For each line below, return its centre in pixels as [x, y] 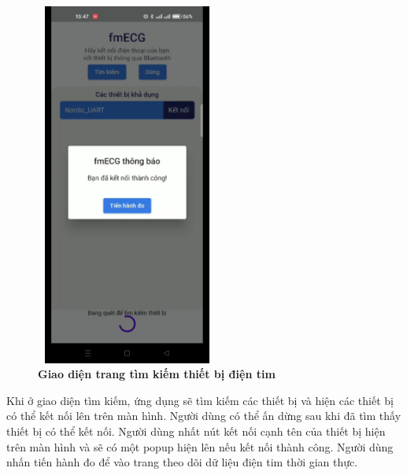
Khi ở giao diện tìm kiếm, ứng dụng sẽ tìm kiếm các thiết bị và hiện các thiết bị [200, 400]
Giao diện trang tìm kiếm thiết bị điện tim [157, 374]
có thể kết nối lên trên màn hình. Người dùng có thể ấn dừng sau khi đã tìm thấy [204, 416]
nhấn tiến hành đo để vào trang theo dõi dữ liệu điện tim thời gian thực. [182, 462]
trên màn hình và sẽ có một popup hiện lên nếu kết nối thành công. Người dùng [200, 446]
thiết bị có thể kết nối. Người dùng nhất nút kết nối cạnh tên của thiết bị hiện [196, 431]
